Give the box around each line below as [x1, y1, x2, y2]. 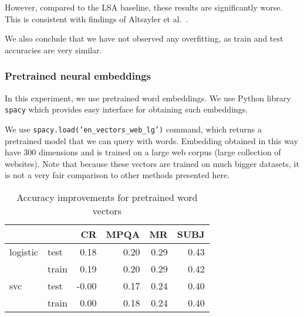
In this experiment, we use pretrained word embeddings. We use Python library [5, 91, 291, 104]
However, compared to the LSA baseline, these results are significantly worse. [5, 1, 283, 13]
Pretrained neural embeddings [5, 69, 151, 83]
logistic [9, 244, 38, 258]
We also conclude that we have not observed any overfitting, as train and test [5, 32, 283, 45]
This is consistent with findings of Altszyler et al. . [5, 12, 188, 25]
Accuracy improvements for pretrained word [16, 190, 198, 204]
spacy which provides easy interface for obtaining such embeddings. [5, 103, 248, 115]
